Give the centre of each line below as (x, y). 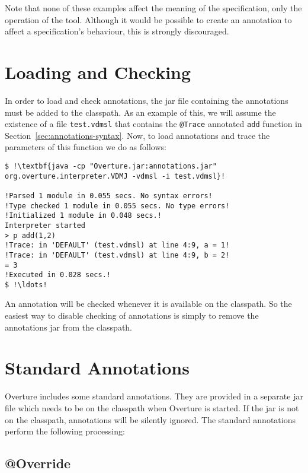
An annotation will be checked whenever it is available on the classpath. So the (148, 304)
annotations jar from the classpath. (68, 327)
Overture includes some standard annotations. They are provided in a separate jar (154, 396)
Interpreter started (45, 225)
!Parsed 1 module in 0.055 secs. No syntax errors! (109, 196)
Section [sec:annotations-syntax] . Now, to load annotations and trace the (137, 135)
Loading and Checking (98, 72)
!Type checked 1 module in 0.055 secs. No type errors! (117, 206)
